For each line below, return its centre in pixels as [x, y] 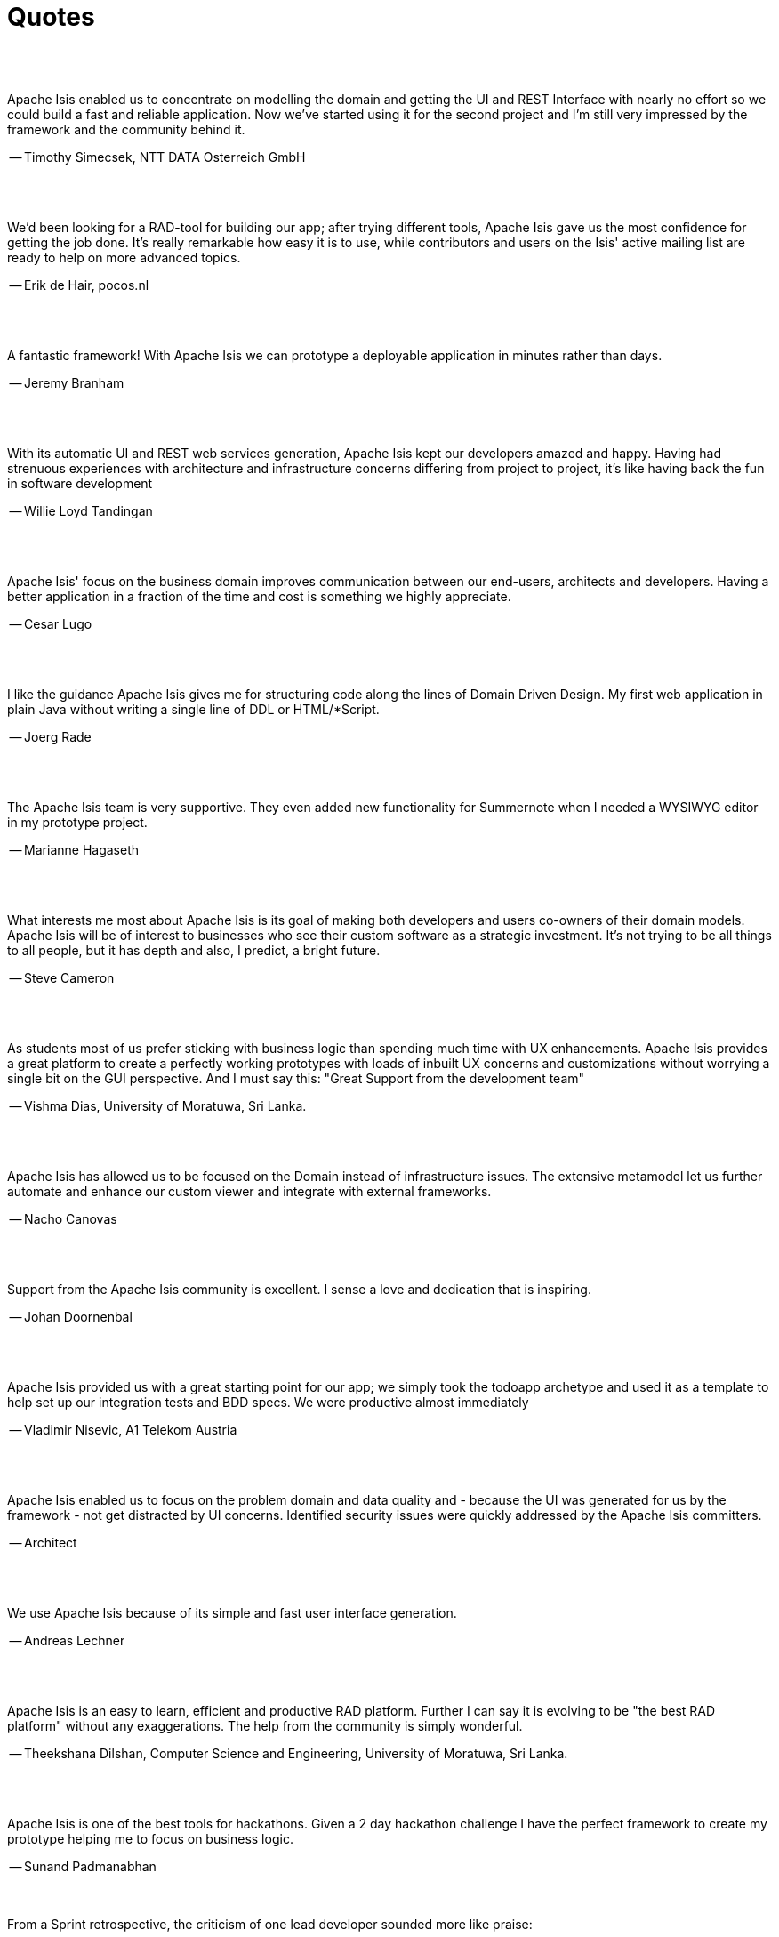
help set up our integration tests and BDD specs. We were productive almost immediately [268, 1402]
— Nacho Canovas [63, 1218]
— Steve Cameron [62, 977]
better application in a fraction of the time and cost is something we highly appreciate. [259, 596]
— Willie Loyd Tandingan [81, 510]
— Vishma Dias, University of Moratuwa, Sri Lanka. [158, 1105]
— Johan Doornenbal [71, 1316]
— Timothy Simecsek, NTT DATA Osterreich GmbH [157, 157]
